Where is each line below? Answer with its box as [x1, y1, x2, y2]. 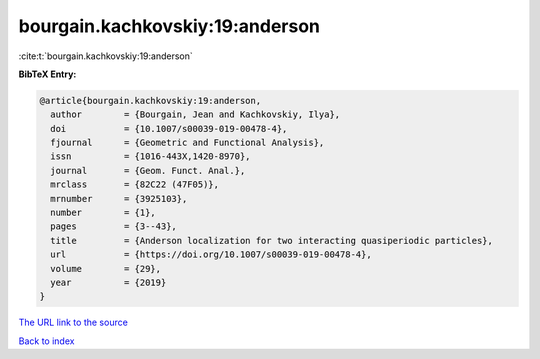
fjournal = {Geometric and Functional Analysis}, [50, 137, 325, 149]
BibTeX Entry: [18, 68, 77, 80]
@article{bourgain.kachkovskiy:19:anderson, [39, 95, 262, 106]
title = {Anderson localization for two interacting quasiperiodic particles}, [50, 235, 494, 246]
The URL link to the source [18, 316, 129, 329]
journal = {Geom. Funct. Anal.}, [50, 165, 246, 176]
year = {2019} [50, 277, 167, 288]
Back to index [18, 335, 75, 347]
